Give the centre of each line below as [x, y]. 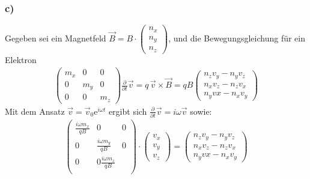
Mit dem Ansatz [35, 111]
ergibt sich [128, 111]
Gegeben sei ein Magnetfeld [56, 38]
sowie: [201, 111]
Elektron [21, 59]
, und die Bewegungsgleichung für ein [237, 38]
